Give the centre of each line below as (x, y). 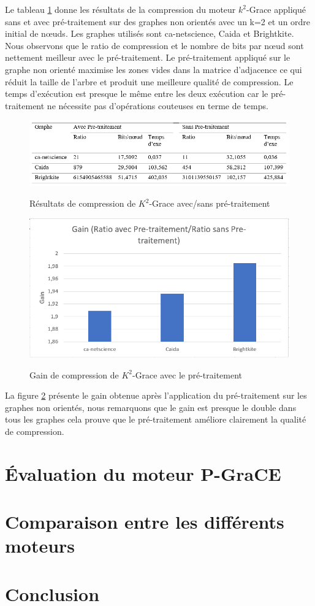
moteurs (40, 546)
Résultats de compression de (83, 203)
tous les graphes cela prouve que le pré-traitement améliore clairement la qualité (156, 419)
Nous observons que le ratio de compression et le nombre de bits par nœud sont (154, 45)
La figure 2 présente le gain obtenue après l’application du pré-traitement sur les (156, 395)
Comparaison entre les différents (145, 522)
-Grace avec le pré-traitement (187, 374)
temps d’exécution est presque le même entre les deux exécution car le (137, 94)
